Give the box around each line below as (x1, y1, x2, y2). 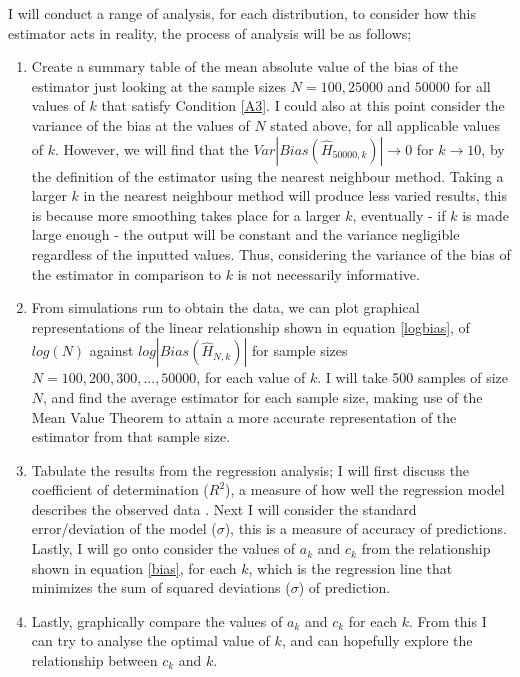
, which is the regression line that (248, 557, 453, 578)
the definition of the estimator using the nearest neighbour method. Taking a (31, 165, 504, 186)
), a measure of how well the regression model (225, 479, 505, 500)
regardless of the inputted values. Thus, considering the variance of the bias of (31, 243, 511, 264)
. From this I (409, 610, 487, 631)
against (89, 340, 134, 361)
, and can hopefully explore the (281, 630, 473, 651)
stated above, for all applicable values (270, 114, 500, 135)
